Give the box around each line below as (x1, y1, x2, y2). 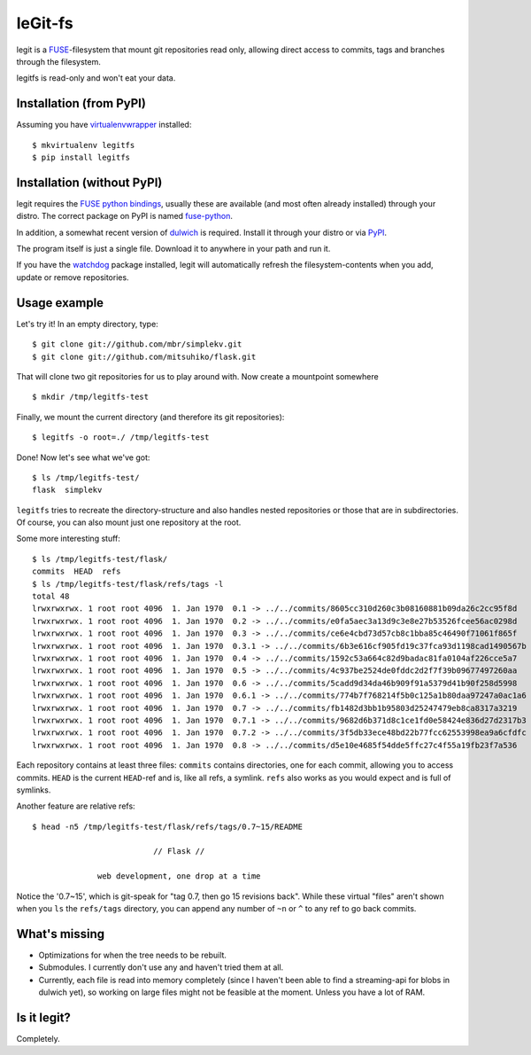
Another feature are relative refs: (16, 801, 136, 811)
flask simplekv (32, 485, 103, 496)
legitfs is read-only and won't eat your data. (16, 73, 176, 83)
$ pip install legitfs (32, 152, 131, 163)
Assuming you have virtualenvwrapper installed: (16, 120, 192, 130)
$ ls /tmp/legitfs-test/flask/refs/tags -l (32, 579, 224, 589)
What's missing (16, 926, 105, 942)
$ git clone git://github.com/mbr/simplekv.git (32, 340, 242, 349)
